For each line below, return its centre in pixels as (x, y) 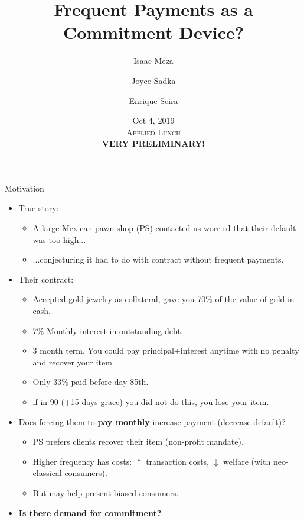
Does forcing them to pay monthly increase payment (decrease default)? (152, 421)
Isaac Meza (153, 61)
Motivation (24, 188)
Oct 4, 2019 (153, 120)
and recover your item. (73, 362)
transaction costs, (177, 461)
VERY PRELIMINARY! (153, 143)
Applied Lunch (153, 132)
